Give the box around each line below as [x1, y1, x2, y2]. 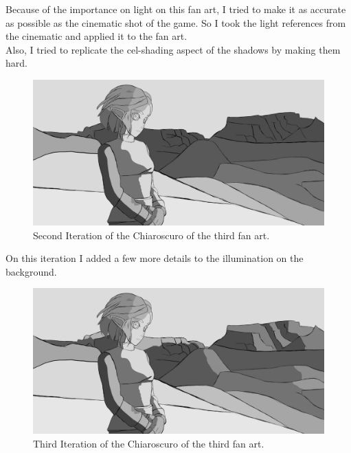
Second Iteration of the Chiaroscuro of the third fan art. [33, 228, 270, 242]
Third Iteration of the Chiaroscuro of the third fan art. [33, 436, 264, 450]
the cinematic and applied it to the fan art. [5, 29, 188, 43]
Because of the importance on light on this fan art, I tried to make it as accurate [5, 2, 346, 16]
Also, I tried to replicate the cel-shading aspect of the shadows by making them [5, 42, 341, 56]
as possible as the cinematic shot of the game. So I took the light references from [5, 15, 346, 30]
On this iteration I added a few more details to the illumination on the [5, 251, 304, 265]
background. [5, 264, 57, 278]
